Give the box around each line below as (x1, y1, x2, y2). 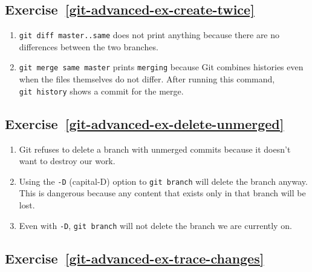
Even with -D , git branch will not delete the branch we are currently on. (19, 219, 292, 231)
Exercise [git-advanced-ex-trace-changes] (5, 248, 264, 267)
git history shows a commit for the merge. (19, 84, 184, 97)
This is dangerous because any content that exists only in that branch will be (19, 187, 306, 199)
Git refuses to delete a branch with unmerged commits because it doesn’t (19, 142, 291, 155)
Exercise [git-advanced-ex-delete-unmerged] (5, 114, 284, 133)
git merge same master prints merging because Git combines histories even (19, 61, 304, 73)
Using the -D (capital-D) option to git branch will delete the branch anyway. (19, 174, 308, 187)
